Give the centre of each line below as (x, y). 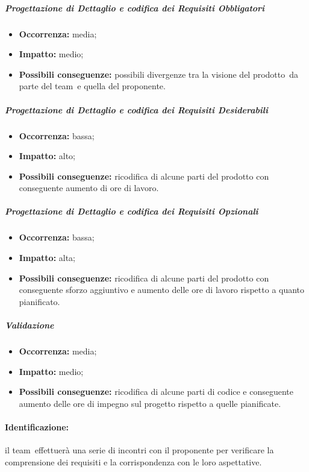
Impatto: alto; (47, 156)
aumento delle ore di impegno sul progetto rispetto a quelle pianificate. (150, 403)
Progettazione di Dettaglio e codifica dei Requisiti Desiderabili (136, 109)
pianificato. (39, 301)
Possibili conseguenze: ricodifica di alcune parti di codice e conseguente (156, 392)
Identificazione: (37, 426)
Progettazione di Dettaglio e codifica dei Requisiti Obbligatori (135, 8)
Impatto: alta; (47, 258)
